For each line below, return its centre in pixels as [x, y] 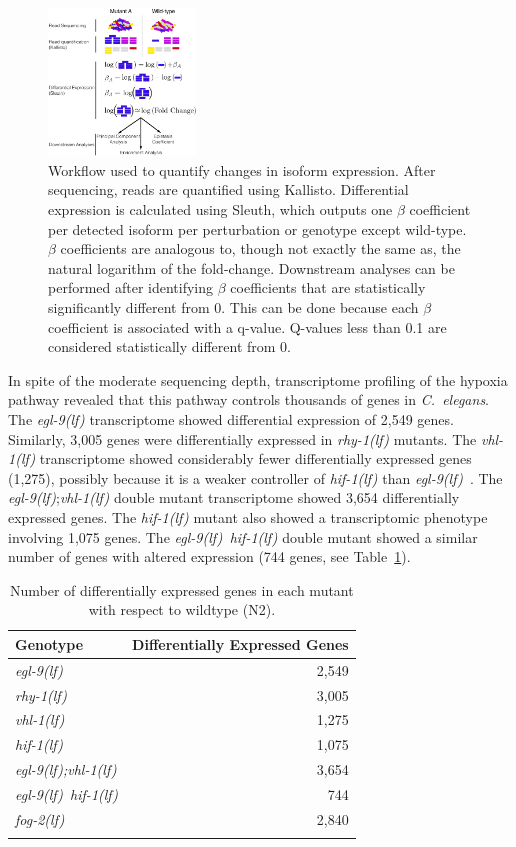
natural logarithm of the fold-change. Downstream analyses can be [251, 267]
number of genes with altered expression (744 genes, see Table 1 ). [209, 556]
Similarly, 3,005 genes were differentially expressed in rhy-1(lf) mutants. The [242, 438]
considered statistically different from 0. [170, 346]
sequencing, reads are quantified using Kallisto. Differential [228, 189]
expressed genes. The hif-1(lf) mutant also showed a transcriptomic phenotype [248, 516]
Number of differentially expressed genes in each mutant [181, 589]
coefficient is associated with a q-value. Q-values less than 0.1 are [247, 326]
